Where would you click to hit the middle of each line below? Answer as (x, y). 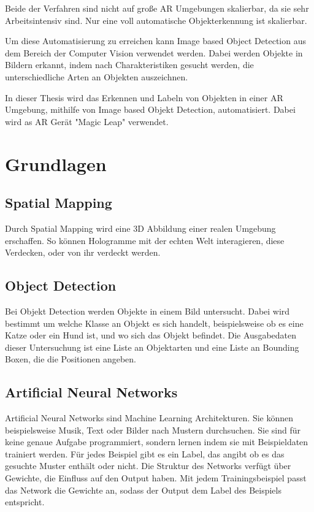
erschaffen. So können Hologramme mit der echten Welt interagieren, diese (145, 240)
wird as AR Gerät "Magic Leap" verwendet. (87, 121)
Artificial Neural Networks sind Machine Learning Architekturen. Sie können (149, 418)
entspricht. (25, 502)
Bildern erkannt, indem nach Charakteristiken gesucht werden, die (129, 65)
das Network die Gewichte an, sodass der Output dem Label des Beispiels (143, 490)
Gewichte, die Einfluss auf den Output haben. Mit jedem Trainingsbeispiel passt (156, 478)
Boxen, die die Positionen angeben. (71, 359)
